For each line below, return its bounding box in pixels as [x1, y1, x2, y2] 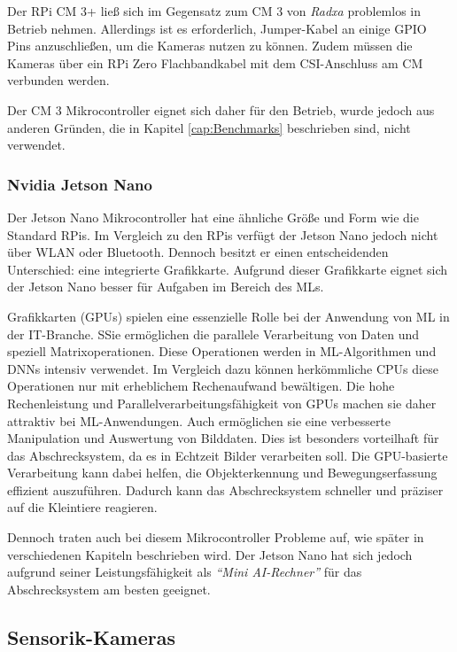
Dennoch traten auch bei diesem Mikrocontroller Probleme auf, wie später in [7, 528, 424, 547]
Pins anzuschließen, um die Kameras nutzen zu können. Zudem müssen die [7, 36, 413, 55]
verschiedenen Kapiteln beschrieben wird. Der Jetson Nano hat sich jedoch [7, 545, 413, 563]
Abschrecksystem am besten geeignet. [7, 579, 211, 598]
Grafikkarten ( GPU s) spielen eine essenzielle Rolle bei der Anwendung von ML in [7, 307, 450, 325]
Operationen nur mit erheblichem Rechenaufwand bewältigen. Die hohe [7, 376, 395, 395]
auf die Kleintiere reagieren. [7, 498, 158, 516]
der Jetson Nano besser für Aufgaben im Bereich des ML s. [7, 277, 324, 296]
